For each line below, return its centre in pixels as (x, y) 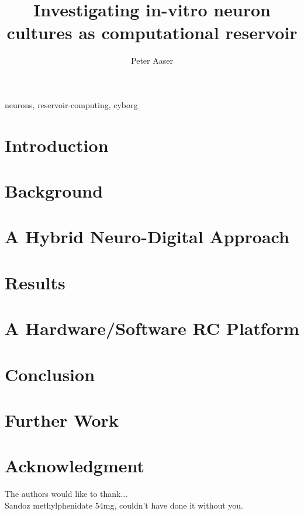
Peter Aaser (152, 61)
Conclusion (50, 374)
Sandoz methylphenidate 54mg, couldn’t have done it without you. (124, 505)
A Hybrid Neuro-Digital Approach (147, 236)
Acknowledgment (75, 466)
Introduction (57, 145)
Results (35, 282)
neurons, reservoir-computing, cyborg (71, 104)
